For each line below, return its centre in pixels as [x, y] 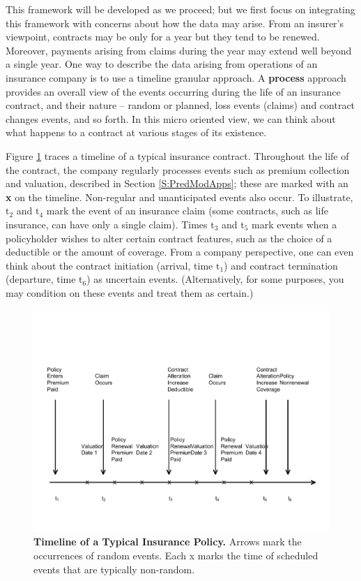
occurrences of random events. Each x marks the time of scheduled [176, 555]
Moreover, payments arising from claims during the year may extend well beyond [179, 50]
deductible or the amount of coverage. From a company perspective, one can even [180, 252]
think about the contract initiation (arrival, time [109, 265]
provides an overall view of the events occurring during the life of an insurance [173, 91]
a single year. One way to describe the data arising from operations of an [162, 64]
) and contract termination [281, 265]
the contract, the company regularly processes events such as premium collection [178, 169]
